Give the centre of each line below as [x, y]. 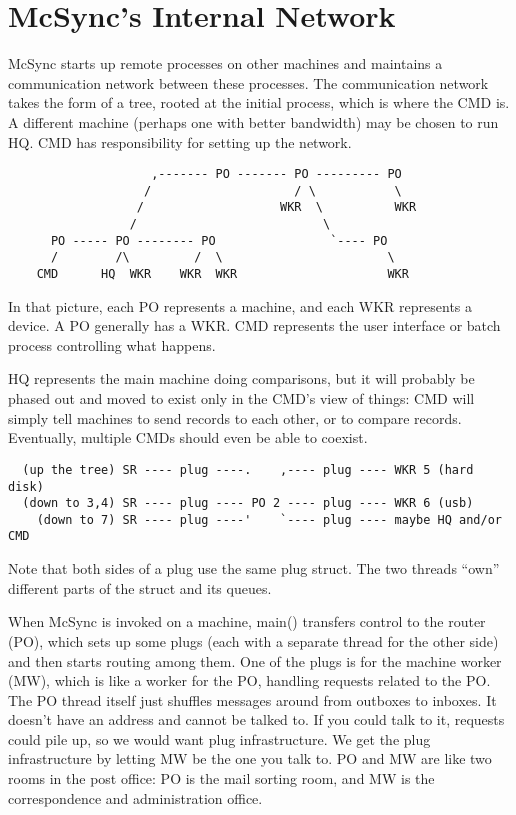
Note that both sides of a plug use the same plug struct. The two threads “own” [254, 568]
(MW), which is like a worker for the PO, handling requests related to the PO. [249, 680]
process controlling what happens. [112, 344]
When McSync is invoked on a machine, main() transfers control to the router [247, 621]
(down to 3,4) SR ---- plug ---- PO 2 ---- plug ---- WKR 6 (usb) [248, 503]
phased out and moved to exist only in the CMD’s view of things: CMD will [241, 398]
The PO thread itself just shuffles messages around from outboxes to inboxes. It [252, 699]
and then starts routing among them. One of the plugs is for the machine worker [255, 660]
